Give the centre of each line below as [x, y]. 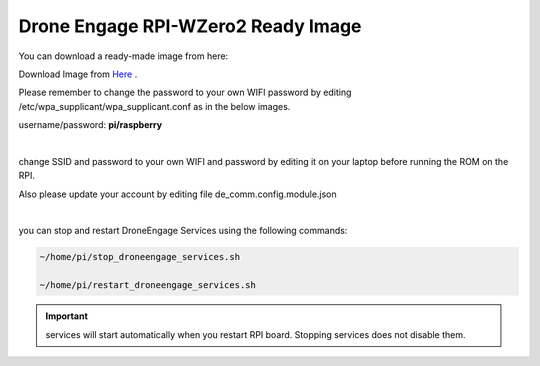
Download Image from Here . [78, 74]
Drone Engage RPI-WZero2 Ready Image [190, 26]
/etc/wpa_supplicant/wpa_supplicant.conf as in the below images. [154, 106]
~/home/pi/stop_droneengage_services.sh [139, 257]
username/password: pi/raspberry [90, 125]
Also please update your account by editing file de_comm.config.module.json [177, 194]
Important [67, 316]
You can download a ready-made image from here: [123, 56]
